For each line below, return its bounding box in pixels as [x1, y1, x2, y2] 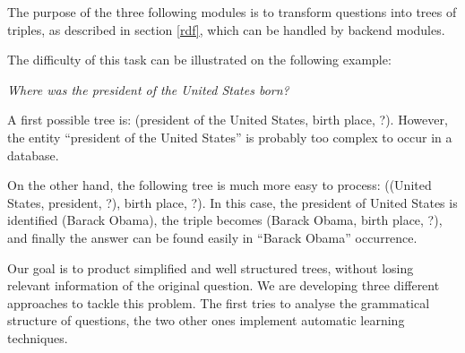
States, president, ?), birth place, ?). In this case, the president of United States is [7, 193, 458, 211]
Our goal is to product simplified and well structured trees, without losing [7, 258, 414, 277]
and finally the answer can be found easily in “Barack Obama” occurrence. [7, 228, 418, 246]
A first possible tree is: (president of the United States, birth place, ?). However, [7, 110, 448, 129]
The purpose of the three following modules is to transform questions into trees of [7, 3, 457, 21]
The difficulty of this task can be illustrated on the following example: [7, 50, 392, 69]
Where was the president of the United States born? [7, 80, 289, 99]
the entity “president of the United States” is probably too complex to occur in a [7, 127, 452, 146]
